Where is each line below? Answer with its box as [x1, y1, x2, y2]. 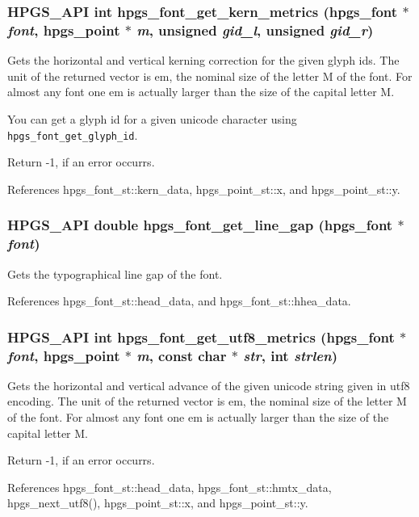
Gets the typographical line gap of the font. [7, 265, 223, 282]
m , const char [136, 345, 227, 365]
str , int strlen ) [243, 345, 337, 365]
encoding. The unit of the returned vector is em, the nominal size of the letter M [7, 393, 407, 410]
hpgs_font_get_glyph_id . [7, 126, 138, 143]
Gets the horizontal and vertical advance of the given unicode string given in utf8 [7, 376, 410, 393]
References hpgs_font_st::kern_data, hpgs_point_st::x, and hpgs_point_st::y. [7, 180, 400, 197]
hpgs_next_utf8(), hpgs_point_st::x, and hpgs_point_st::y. [7, 494, 308, 511]
